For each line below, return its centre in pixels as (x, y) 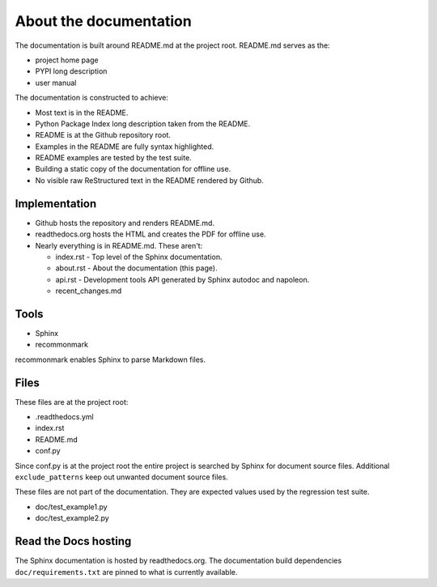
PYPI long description (71, 71)
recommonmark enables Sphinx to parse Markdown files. (110, 359)
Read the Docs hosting (73, 541)
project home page (67, 60)
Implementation (56, 204)
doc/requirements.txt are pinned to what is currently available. (126, 572)
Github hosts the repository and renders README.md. (125, 223)
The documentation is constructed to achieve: (92, 98)
